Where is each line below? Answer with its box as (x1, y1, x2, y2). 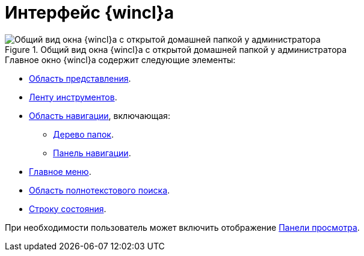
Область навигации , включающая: (29, 110, 170, 121)
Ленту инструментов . (29, 91, 117, 102)
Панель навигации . (53, 147, 131, 158)
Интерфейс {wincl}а (5, 2, 174, 23)
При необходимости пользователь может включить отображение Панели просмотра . (5, 222, 360, 233)
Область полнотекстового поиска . (29, 184, 170, 195)
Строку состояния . (29, 203, 106, 214)
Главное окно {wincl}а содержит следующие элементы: (5, 54, 236, 65)
